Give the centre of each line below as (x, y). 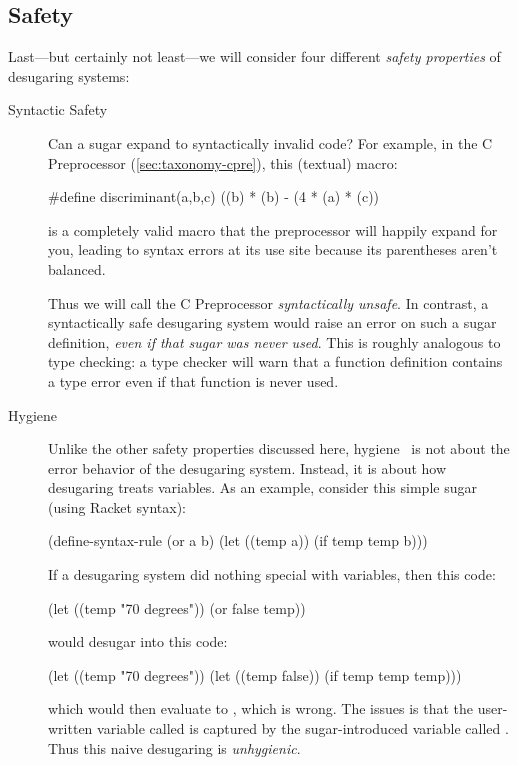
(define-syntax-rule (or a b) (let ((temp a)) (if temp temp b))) (238, 540)
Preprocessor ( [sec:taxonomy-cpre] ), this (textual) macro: (223, 162)
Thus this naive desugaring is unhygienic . (174, 747)
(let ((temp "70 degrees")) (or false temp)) (177, 607)
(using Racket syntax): (117, 506)
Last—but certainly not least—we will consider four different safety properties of (254, 56)
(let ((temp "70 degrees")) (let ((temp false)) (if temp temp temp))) (255, 674)
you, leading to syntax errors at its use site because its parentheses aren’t (273, 249)
